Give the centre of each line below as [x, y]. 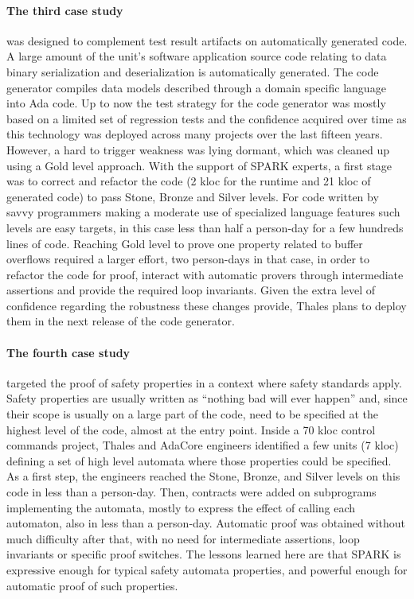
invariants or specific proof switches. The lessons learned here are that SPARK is [204, 554]
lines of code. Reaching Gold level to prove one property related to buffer [185, 243]
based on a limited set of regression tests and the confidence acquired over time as [207, 118]
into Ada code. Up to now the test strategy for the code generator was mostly [196, 103]
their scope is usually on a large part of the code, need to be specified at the [193, 414]
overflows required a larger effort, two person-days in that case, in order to [188, 259]
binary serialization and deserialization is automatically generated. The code [193, 71]
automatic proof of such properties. [92, 585]
